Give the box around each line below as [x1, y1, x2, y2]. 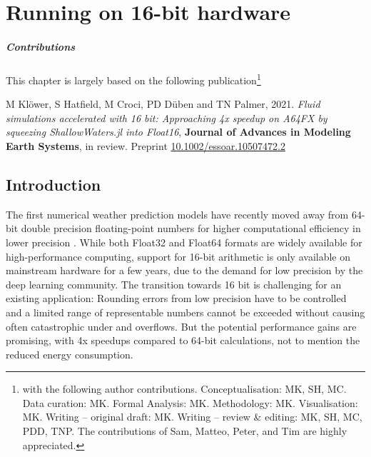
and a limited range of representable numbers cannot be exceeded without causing [6, 304, 365, 319]
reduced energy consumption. [6, 346, 133, 361]
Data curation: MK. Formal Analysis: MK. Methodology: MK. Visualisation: [22, 395, 358, 410]
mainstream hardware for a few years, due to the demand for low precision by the [6, 263, 363, 278]
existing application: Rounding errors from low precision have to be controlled [6, 291, 347, 306]
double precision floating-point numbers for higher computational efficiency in [21, 221, 361, 236]
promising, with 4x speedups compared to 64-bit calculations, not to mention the [6, 333, 360, 348]
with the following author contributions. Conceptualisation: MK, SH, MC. [22, 381, 347, 396]
